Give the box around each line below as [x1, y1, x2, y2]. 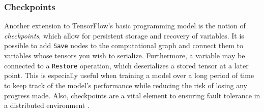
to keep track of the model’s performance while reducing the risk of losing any [4, 80, 247, 90]
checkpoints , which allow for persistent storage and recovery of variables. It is [4, 30, 244, 41]
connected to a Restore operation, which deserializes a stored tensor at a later [4, 60, 249, 70]
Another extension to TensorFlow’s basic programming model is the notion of [4, 20, 246, 31]
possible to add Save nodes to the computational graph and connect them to [4, 40, 243, 51]
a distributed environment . [4, 100, 90, 110]
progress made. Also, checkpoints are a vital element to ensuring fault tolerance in [4, 90, 260, 100]
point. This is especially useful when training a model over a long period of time [4, 70, 254, 81]
